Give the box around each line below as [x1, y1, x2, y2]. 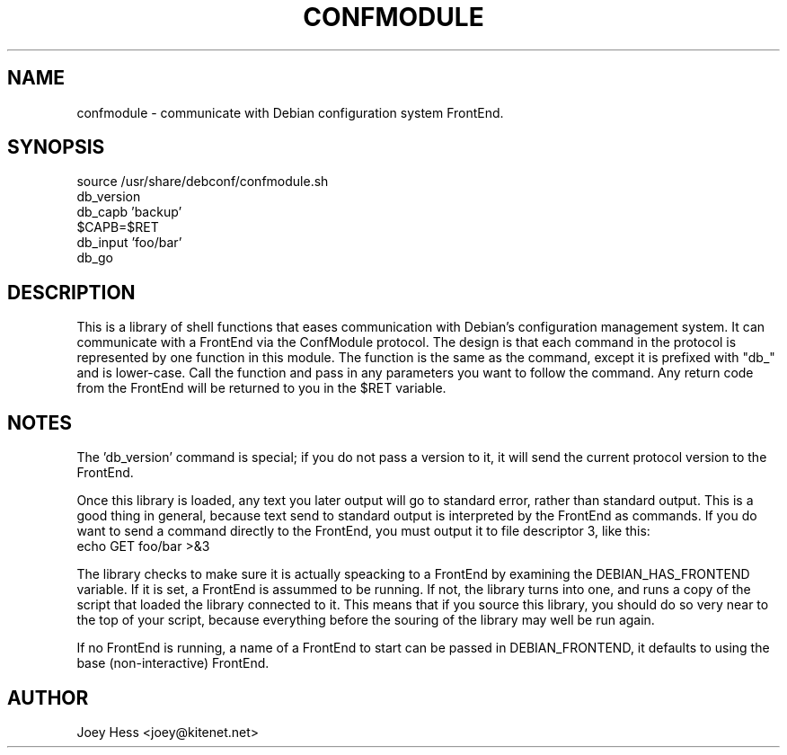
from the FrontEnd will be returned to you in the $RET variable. [76, 380, 447, 396]
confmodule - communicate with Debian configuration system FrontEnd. [76, 104, 504, 120]
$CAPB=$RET [76, 219, 159, 235]
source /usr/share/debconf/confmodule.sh [76, 173, 329, 190]
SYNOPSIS [7, 136, 105, 159]
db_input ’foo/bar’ [76, 235, 182, 251]
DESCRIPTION [7, 280, 136, 304]
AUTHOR [7, 686, 89, 709]
